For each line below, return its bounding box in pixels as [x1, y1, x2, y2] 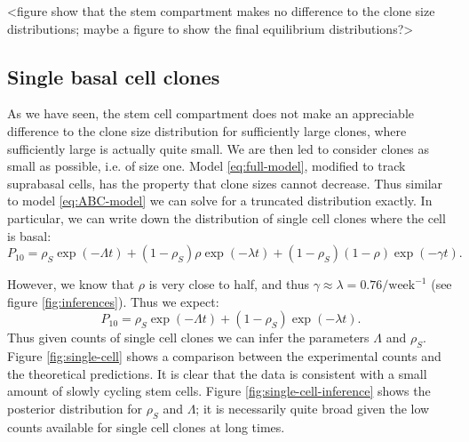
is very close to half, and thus [148, 275, 310, 293]
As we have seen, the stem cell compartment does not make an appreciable [7, 104, 415, 123]
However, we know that [7, 275, 135, 293]
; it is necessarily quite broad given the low [195, 398, 430, 417]
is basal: [7, 226, 52, 245]
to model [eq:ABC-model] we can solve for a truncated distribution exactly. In [7, 191, 433, 210]
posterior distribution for [7, 398, 143, 417]
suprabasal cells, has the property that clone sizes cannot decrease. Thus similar [7, 173, 443, 192]
